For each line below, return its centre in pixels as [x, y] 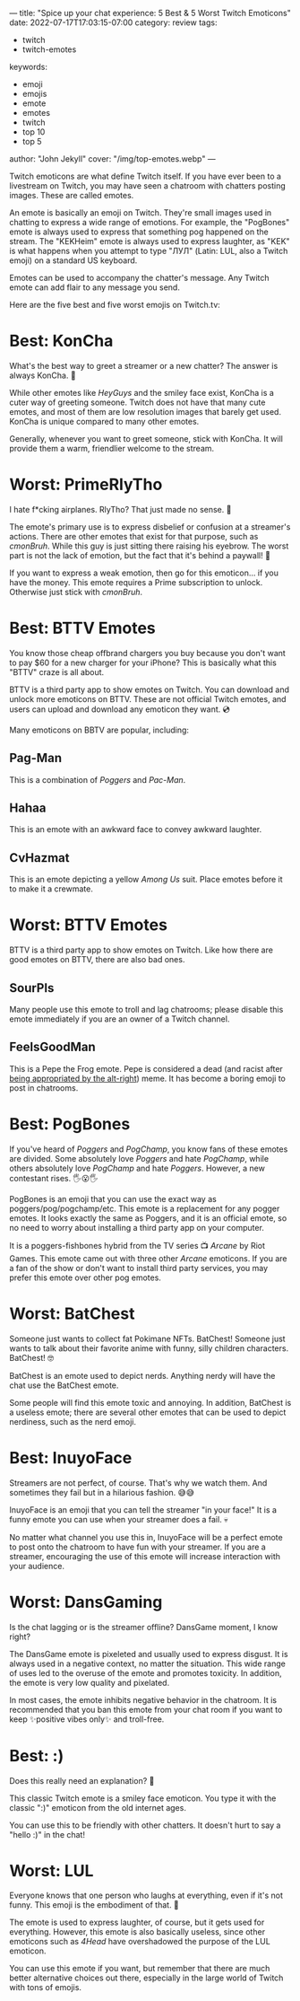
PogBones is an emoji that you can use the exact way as [113, 1198]
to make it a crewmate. [51, 889]
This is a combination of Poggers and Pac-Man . [98, 779]
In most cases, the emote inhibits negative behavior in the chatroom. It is [143, 1699]
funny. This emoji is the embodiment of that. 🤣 [94, 1905]
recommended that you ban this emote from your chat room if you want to [146, 1709]
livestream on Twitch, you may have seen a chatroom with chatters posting [147, 186]
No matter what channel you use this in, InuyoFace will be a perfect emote [146, 1537]
